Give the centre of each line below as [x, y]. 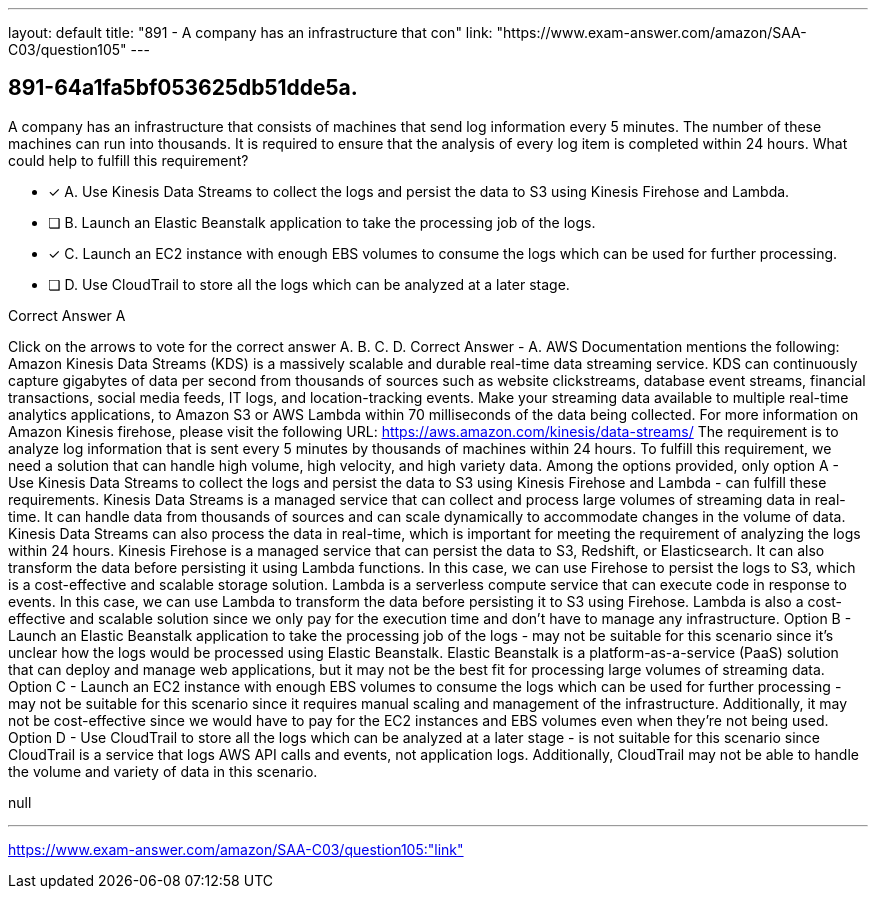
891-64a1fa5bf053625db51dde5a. [183, 88]
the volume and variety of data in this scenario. [163, 771]
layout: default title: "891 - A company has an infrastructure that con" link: [250, 32]
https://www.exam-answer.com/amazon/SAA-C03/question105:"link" [236, 849]
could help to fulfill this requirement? [128, 160]
